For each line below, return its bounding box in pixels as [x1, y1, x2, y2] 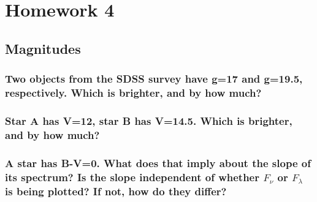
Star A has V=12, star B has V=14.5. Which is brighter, [5, 113, 292, 128]
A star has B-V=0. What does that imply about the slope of [5, 155, 311, 170]
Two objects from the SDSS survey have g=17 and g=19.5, [5, 71, 303, 86]
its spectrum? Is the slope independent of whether [5, 169, 259, 184]
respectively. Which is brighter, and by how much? [5, 85, 262, 100]
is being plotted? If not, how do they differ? [5, 183, 227, 198]
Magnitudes [5, 39, 81, 58]
